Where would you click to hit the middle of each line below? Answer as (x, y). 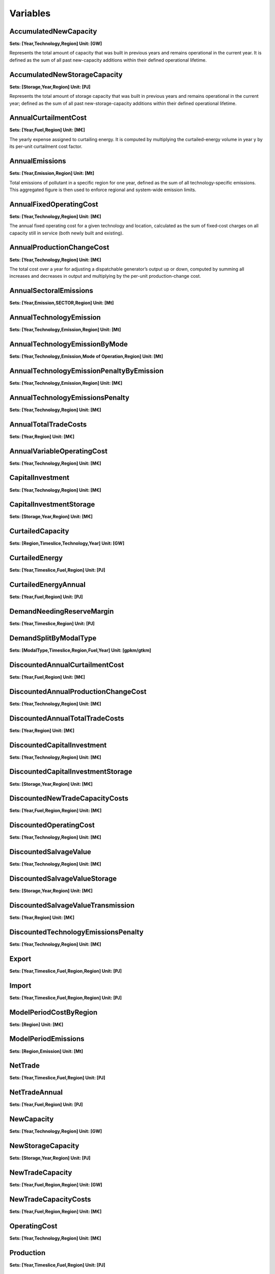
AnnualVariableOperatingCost (59, 451)
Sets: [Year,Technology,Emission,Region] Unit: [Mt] (65, 330)
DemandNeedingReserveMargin (62, 611)
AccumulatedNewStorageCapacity (66, 75)
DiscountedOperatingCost (52, 825)
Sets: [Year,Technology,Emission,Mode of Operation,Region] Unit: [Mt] (86, 356)
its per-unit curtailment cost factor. (46, 147)
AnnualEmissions (38, 161)
